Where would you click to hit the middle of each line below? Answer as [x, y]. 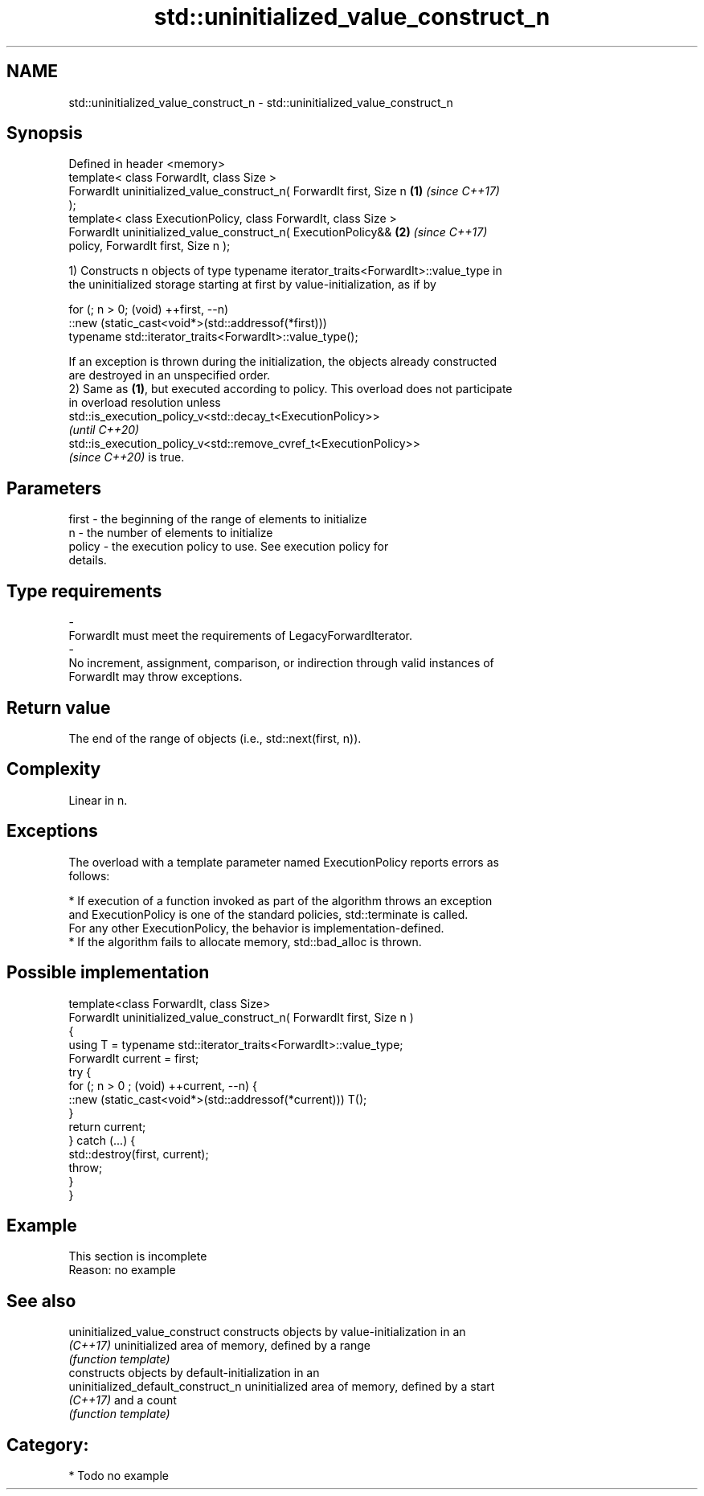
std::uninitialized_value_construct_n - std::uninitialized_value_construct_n [261, 102]
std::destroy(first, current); [139, 1154]
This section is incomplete [138, 1256]
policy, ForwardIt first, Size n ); [149, 246]
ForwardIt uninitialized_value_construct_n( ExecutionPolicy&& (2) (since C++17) [278, 232]
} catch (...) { [102, 1140]
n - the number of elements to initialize [171, 533]
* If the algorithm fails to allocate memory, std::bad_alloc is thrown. [245, 941]
